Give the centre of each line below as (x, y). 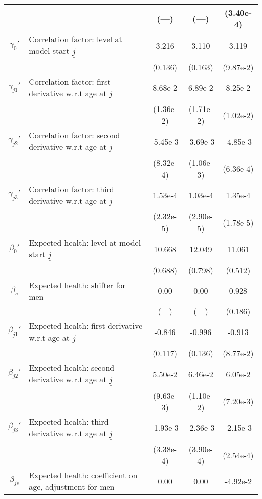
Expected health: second (72, 368)
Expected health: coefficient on (83, 475)
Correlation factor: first (70, 81)
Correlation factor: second (75, 135)
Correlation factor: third (72, 189)
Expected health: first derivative (86, 325)
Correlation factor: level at (76, 39)
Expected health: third (69, 421)
